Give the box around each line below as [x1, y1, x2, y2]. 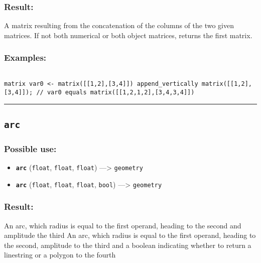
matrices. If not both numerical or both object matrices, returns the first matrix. [4, 30, 252, 40]
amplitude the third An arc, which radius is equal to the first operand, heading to [4, 230, 256, 240]
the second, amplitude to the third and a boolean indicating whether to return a [4, 239, 251, 250]
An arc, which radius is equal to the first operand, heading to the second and [4, 220, 241, 230]
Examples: [4, 51, 47, 64]
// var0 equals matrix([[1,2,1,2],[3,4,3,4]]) [36, 88, 195, 96]
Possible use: [4, 142, 57, 155]
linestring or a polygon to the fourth [4, 249, 116, 260]
